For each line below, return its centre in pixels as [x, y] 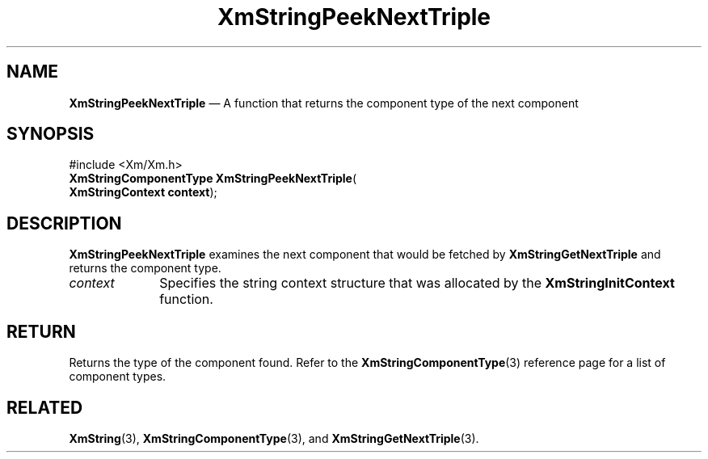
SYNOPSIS [51, 134]
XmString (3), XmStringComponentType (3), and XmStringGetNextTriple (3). [274, 438]
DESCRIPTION [64, 223]
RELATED [45, 407]
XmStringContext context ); [143, 192]
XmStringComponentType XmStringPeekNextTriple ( [213, 179]
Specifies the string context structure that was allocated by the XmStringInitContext [417, 283]
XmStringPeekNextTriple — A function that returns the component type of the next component [324, 103]
